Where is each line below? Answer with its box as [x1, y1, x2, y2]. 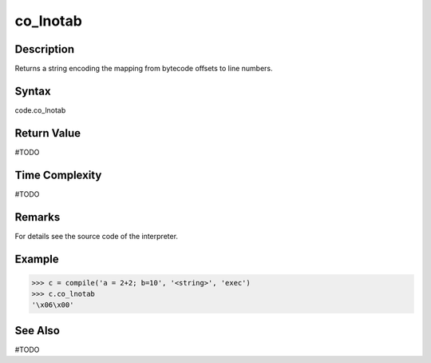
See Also [14, 324, 60, 337]
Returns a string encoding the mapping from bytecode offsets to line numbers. [14, 64, 273, 74]
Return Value [14, 126, 81, 140]
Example [14, 252, 59, 265]
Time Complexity [14, 168, 102, 181]
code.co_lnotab [14, 105, 66, 115]
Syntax [14, 84, 51, 98]
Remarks [14, 210, 61, 224]
